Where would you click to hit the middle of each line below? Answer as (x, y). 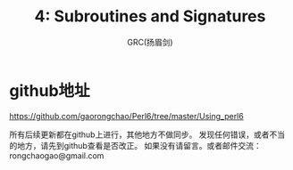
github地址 (50, 90)
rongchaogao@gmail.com (57, 155)
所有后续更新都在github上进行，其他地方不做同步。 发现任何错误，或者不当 (147, 134)
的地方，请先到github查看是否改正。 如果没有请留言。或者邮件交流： (135, 145)
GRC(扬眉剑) (150, 42)
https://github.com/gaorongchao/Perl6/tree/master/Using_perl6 (126, 116)
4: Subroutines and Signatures (150, 16)
